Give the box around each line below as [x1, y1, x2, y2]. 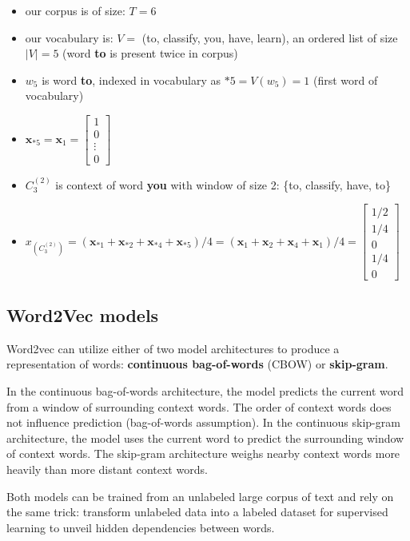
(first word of [312, 71, 378, 88]
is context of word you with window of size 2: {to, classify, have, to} [55, 176, 391, 193]
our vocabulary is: [25, 29, 113, 46]
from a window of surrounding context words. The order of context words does [6, 398, 392, 415]
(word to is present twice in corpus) [62, 45, 238, 62]
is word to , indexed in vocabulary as [42, 71, 221, 88]
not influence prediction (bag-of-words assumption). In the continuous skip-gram [6, 414, 400, 431]
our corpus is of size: [25, 2, 125, 18]
